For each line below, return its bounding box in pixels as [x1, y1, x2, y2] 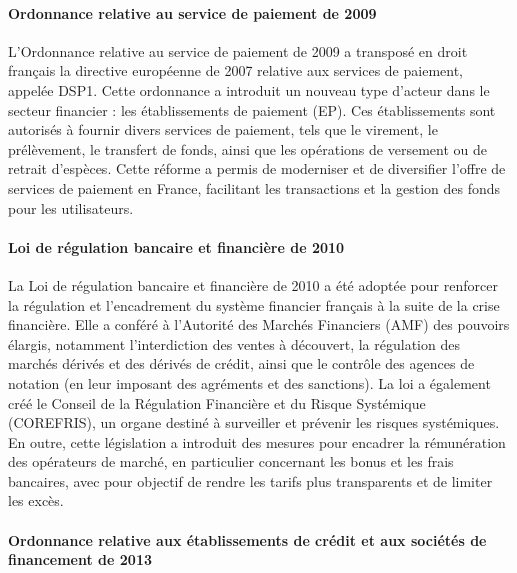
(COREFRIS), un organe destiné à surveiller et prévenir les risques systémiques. [8, 412, 500, 433]
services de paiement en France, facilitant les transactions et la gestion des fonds [8, 177, 501, 198]
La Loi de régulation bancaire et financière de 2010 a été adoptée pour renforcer [8, 274, 498, 295]
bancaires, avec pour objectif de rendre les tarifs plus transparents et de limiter [8, 470, 493, 491]
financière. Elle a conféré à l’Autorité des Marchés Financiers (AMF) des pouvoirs [8, 314, 510, 335]
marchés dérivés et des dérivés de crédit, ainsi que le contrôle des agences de [8, 353, 475, 374]
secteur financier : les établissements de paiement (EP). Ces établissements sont [8, 99, 496, 120]
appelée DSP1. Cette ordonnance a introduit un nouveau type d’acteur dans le [8, 79, 490, 100]
